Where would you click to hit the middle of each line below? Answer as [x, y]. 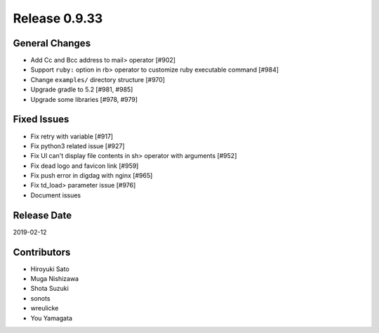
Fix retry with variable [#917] [72, 136]
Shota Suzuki [50, 289]
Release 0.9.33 [58, 18]
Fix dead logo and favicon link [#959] [85, 166]
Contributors [42, 252]
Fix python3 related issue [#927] [78, 146]
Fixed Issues [41, 119]
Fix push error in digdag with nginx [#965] [92, 176]
